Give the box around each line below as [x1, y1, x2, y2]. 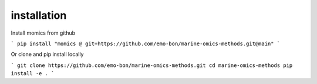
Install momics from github [11, 29, 76, 36]
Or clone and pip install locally [11, 51, 84, 58]
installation [11, 9, 67, 22]
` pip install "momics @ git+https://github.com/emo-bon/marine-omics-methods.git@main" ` [11, 40, 281, 47]
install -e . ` [11, 70, 55, 77]
